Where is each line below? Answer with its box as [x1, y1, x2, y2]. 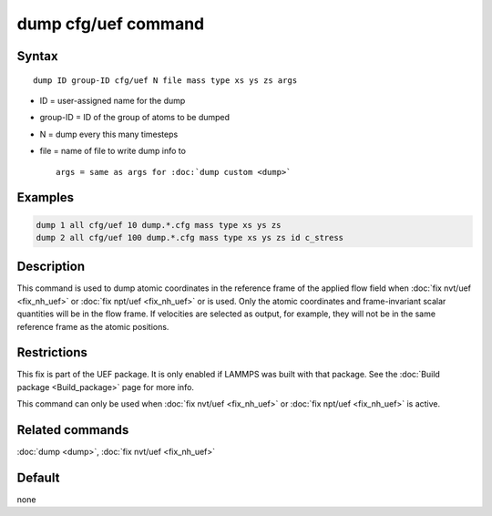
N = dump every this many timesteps [39, 129, 179, 139]
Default [16, 470, 60, 485]
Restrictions [16, 345, 88, 360]
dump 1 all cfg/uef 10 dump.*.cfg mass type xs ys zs [36, 220, 282, 230]
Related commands [16, 422, 129, 438]
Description [16, 259, 86, 274]
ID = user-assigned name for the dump [39, 95, 186, 106]
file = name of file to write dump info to [39, 146, 187, 157]
